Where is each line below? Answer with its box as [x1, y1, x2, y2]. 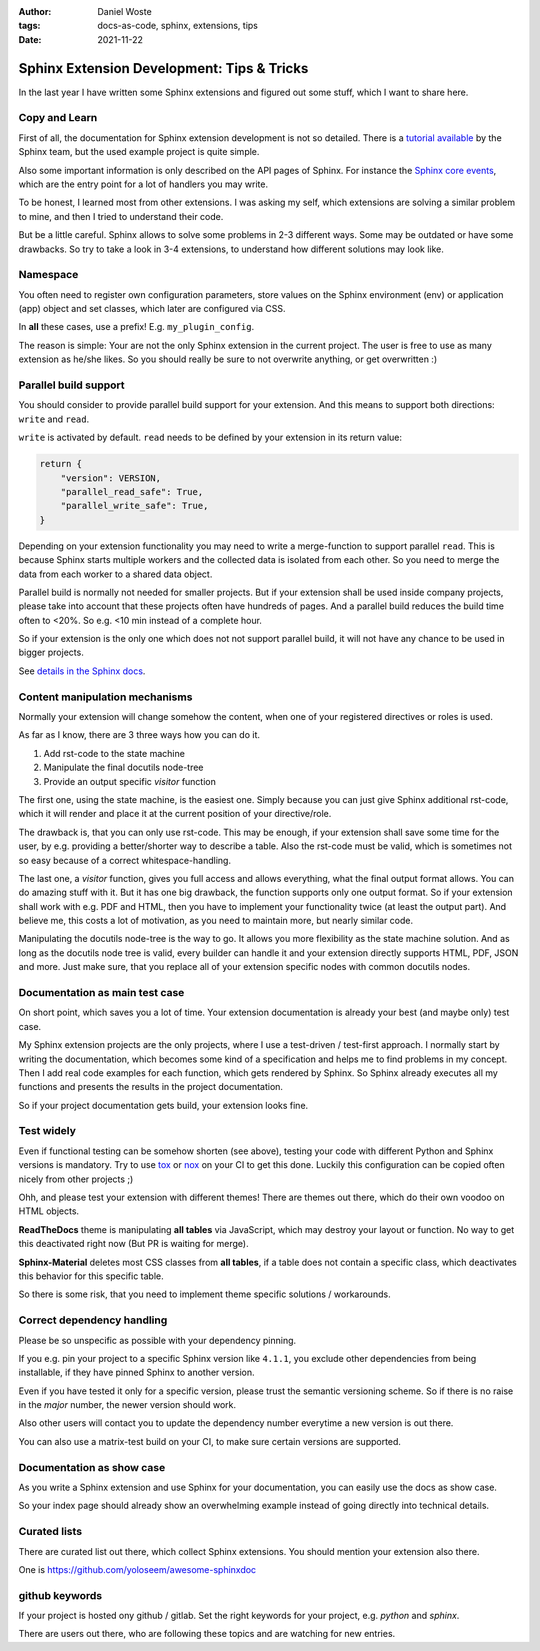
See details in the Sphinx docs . [18, 665, 146, 677]
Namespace [18, 268, 79, 282]
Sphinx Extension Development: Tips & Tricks [18, 60, 309, 77]
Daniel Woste [97, 6, 152, 17]
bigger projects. [18, 646, 84, 659]
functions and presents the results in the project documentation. [18, 1081, 284, 1093]
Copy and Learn [18, 111, 98, 125]
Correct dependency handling [18, 1313, 168, 1327]
